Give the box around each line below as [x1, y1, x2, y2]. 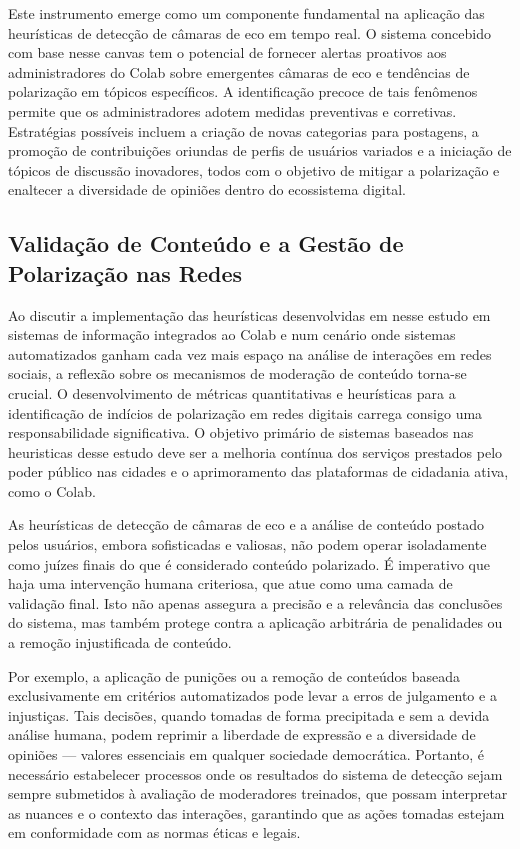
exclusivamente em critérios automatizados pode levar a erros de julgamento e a [8, 685, 497, 706]
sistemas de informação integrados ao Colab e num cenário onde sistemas [8, 324, 456, 345]
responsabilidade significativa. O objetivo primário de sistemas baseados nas [8, 422, 474, 443]
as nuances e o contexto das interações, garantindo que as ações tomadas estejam [8, 802, 505, 823]
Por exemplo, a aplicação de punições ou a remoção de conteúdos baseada [8, 665, 460, 686]
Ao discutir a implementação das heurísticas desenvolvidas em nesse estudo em [8, 304, 491, 325]
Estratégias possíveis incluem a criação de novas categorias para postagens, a [8, 120, 479, 141]
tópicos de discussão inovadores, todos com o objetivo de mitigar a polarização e [8, 159, 500, 180]
